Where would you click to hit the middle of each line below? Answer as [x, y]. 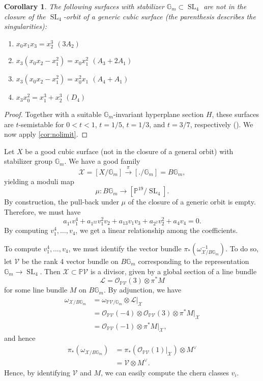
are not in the [225, 6]
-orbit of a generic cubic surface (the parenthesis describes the [159, 16]
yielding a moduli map [39, 181]
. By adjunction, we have [142, 290]
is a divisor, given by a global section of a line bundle [173, 271]
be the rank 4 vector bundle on [70, 261]
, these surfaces [236, 114]
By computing [26, 230]
